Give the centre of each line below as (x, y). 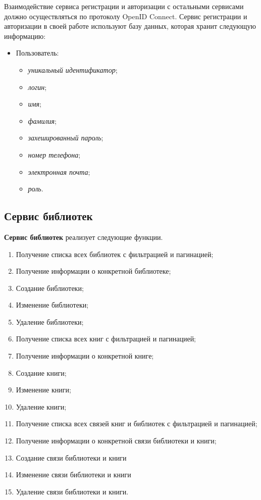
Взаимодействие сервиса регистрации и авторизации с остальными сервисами (124, 6)
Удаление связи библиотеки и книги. (72, 491)
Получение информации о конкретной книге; (85, 356)
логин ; (37, 87)
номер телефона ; (54, 154)
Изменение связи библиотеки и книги (73, 474)
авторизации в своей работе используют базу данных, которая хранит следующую (130, 26)
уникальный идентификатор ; (73, 69)
